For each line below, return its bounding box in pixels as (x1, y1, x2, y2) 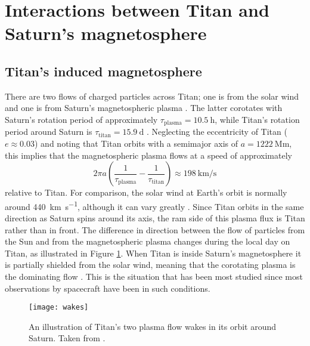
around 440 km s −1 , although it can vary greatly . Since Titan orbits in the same (5, 198, 304, 212)
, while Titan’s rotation (215, 113, 300, 125)
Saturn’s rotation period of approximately (5, 113, 158, 125)
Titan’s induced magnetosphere (5, 61, 202, 80)
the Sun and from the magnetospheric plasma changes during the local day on (5, 235, 290, 248)
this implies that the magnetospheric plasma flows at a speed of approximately (5, 149, 292, 161)
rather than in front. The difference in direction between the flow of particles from (5, 223, 305, 236)
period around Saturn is (5, 125, 92, 138)
